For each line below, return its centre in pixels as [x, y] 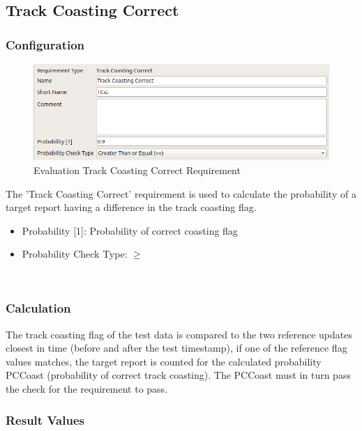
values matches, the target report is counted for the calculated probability [164, 361]
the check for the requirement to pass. [87, 389]
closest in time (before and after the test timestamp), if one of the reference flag [176, 348]
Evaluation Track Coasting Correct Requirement [137, 170]
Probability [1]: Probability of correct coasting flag [130, 230]
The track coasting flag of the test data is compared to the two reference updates [179, 334]
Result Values [45, 420]
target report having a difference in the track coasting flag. [131, 207]
